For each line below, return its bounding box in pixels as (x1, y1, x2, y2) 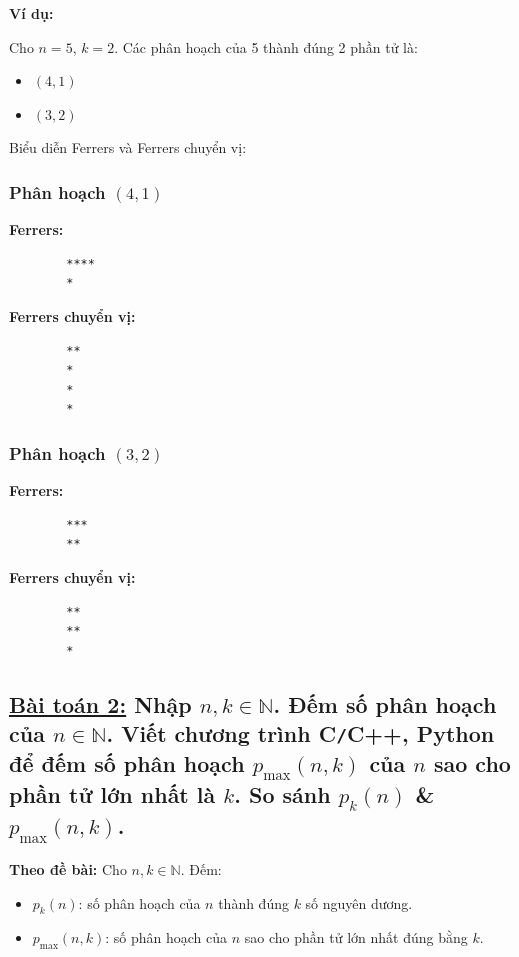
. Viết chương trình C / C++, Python (106, 718, 495, 749)
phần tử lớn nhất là (9, 779, 216, 810)
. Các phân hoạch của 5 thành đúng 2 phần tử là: (114, 36, 418, 57)
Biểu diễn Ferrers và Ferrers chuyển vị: (9, 137, 247, 158)
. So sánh (234, 779, 331, 810)
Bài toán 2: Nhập (9, 688, 192, 719)
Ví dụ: (9, 3, 54, 23)
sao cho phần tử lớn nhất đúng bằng (244, 927, 468, 948)
